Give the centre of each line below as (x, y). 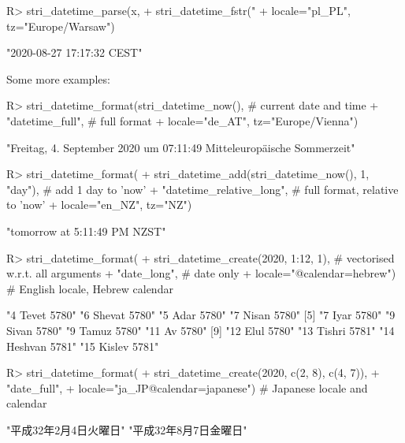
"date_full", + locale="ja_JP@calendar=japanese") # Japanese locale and (187, 387)
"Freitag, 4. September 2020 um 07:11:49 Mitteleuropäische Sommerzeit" (181, 147)
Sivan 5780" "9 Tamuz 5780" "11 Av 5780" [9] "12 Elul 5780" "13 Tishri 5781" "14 (201, 330)
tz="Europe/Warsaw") (61, 26)
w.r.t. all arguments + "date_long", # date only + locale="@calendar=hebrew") (201, 273)
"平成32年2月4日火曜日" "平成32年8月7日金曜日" (127, 429)
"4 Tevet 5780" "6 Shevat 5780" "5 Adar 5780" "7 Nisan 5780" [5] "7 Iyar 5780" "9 (201, 315)
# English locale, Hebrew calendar (90, 288)
